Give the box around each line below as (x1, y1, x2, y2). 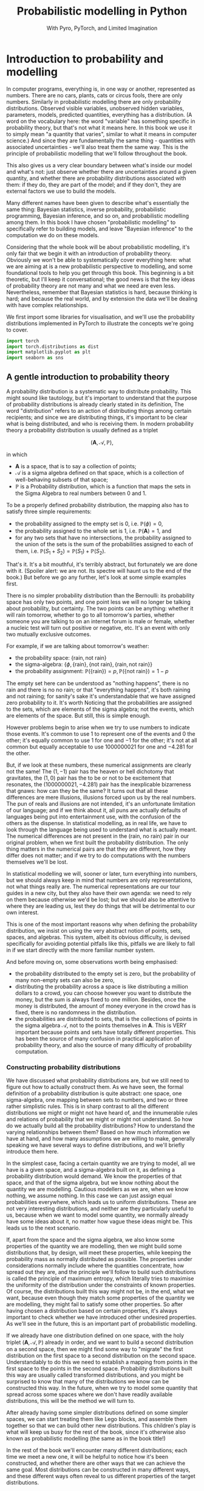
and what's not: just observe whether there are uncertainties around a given (6, 168, 197, 175)
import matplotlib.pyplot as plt (6, 349, 91, 355)
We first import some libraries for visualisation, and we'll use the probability (6, 313, 195, 320)
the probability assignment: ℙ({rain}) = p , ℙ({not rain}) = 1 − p (15, 667, 169, 674)
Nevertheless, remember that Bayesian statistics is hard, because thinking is (6, 288, 197, 296)
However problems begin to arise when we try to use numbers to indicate (6, 724, 190, 731)
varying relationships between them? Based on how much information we (6, 1129, 190, 1136)
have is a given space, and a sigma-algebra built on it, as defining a (6, 1166, 175, 1174)
